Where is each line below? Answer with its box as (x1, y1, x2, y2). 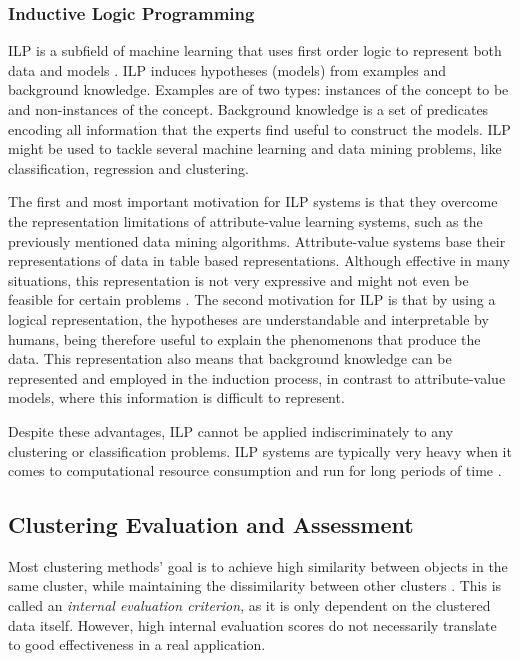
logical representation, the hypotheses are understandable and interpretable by (8, 308, 489, 329)
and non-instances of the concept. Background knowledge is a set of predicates (8, 99, 489, 119)
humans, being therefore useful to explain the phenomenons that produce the (8, 328, 481, 349)
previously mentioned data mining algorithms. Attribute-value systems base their (8, 230, 506, 251)
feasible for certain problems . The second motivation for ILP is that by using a (8, 289, 496, 310)
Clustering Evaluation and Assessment (8, 509, 414, 540)
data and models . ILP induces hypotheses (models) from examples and (8, 59, 446, 80)
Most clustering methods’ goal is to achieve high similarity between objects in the (8, 555, 508, 576)
